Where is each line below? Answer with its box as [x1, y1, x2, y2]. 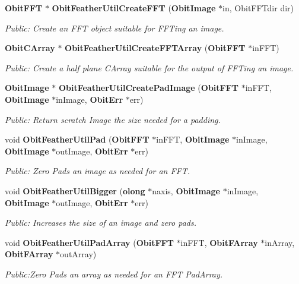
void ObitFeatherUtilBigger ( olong [5, 184, 145, 197]
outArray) [60, 248, 97, 260]
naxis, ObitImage [152, 184, 220, 197]
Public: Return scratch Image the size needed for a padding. [5, 113, 221, 125]
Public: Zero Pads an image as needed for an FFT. [5, 165, 190, 177]
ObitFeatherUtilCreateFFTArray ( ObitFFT [65, 42, 246, 54]
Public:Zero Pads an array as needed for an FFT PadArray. [5, 267, 223, 280]
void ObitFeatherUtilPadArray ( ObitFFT [5, 236, 174, 248]
